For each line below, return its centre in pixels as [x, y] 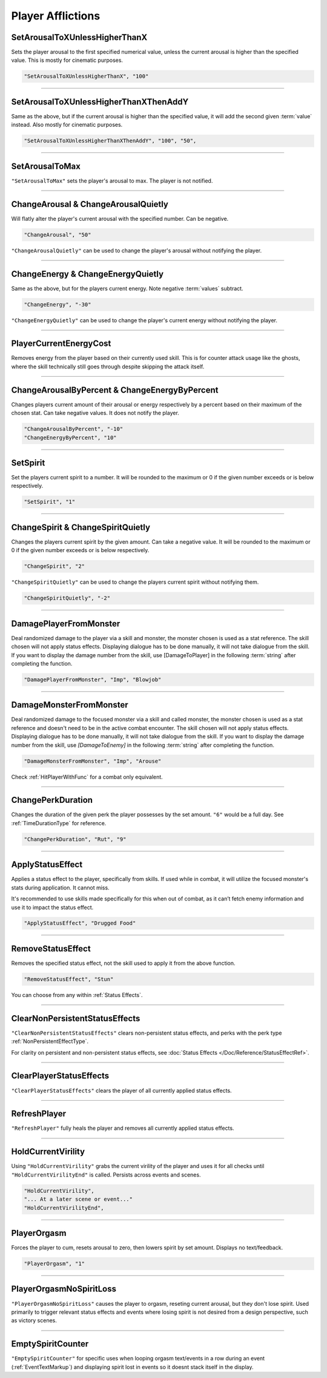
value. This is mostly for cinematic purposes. [67, 60]
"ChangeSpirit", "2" [54, 566]
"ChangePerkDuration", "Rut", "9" [75, 839]
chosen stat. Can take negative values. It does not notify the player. [95, 413]
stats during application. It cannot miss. [60, 887]
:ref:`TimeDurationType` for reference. [59, 823]
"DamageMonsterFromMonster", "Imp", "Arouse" [93, 761]
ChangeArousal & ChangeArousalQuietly [90, 204]
